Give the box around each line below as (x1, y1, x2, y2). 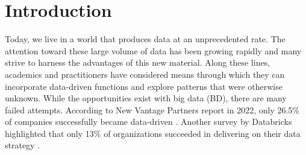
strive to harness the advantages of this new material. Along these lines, (5, 56, 270, 69)
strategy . (5, 139, 40, 151)
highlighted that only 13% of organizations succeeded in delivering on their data (5, 127, 301, 139)
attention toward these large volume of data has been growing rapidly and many (5, 44, 302, 57)
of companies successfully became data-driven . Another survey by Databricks (5, 115, 292, 128)
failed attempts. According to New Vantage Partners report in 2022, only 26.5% (5, 103, 299, 116)
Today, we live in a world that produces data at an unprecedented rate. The (5, 33, 286, 45)
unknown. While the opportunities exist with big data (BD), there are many (5, 92, 287, 104)
